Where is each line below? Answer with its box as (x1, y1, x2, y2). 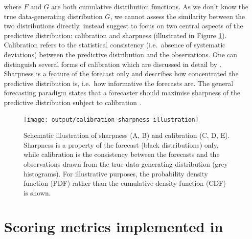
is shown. (23, 187, 51, 197)
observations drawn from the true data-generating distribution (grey (23, 158, 228, 169)
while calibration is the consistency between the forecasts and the (23, 149, 220, 159)
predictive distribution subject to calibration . (4, 97, 141, 107)
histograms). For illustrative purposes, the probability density (23, 168, 208, 178)
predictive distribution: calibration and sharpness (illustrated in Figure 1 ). (4, 30, 227, 40)
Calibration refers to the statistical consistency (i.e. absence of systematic (4, 40, 226, 50)
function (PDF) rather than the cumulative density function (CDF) (23, 178, 226, 188)
